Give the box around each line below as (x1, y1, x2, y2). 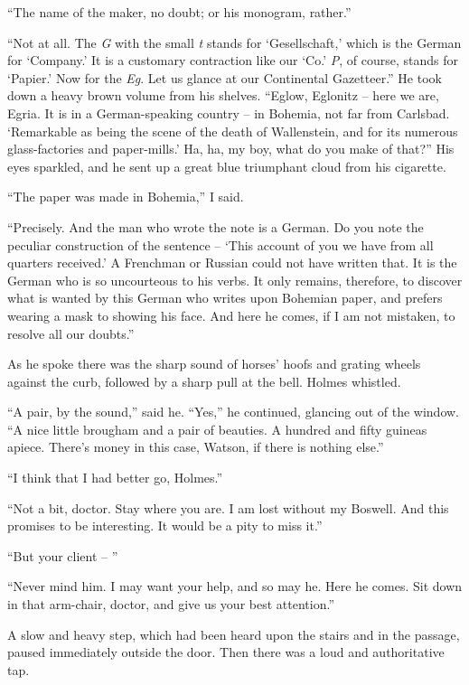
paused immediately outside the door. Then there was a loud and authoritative (7, 643, 445, 662)
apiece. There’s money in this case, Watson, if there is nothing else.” (7, 437, 384, 456)
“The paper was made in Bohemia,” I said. (7, 187, 244, 206)
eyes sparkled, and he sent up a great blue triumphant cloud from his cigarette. (7, 156, 446, 175)
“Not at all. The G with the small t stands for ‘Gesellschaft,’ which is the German (7, 33, 462, 52)
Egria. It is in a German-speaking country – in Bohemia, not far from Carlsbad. (7, 103, 450, 122)
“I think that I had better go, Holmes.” (7, 468, 223, 487)
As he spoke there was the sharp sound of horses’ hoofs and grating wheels (7, 354, 421, 373)
